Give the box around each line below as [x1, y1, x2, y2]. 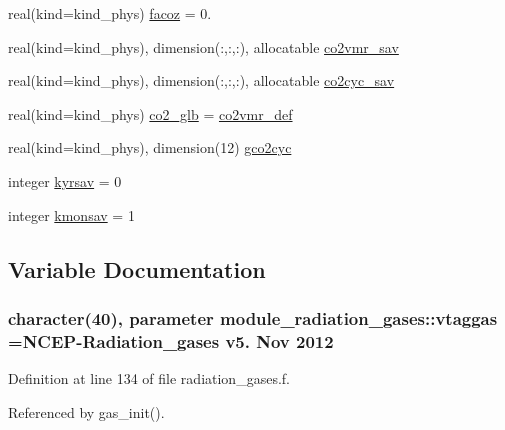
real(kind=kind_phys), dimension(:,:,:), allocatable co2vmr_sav [8, 36, 399, 57]
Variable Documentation [8, 253, 266, 284]
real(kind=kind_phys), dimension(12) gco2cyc [8, 137, 292, 158]
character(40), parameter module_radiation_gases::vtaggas [8, 305, 498, 330]
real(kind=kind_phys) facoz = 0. [8, 3, 212, 23]
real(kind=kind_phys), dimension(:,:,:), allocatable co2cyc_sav [8, 70, 395, 91]
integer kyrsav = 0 [8, 170, 122, 191]
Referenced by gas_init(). [8, 401, 165, 422]
